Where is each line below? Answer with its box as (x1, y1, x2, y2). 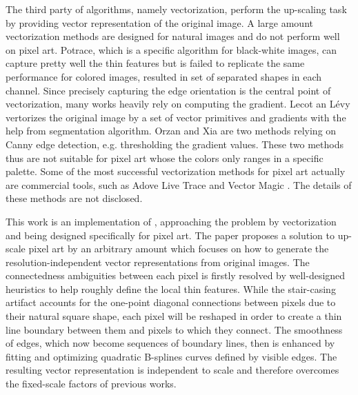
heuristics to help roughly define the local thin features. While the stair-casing (6, 281, 336, 296)
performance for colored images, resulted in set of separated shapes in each (6, 69, 321, 83)
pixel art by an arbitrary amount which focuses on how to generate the (28, 241, 329, 256)
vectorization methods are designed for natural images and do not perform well (6, 29, 340, 43)
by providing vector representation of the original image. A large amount (6, 15, 313, 30)
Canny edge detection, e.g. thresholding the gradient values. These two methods (6, 136, 344, 151)
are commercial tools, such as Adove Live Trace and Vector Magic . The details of (6, 177, 352, 192)
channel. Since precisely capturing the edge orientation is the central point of (6, 83, 331, 97)
